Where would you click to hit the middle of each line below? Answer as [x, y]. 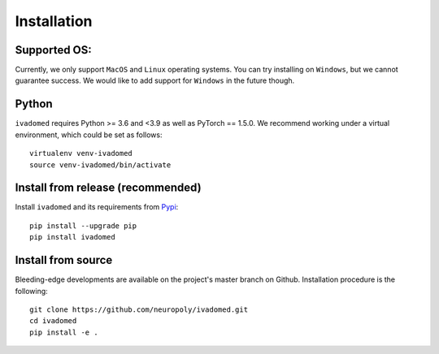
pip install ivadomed [72, 237]
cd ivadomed [53, 321]
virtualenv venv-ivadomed [81, 153]
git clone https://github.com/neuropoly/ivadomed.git [139, 309]
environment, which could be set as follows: [89, 135]
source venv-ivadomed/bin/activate [100, 165]
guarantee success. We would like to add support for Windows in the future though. [155, 80]
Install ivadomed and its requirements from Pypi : [97, 207]
